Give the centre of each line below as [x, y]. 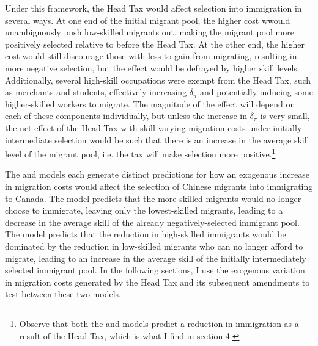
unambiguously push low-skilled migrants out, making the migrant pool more [150, 32]
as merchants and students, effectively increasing [96, 92]
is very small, [285, 116]
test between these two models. [63, 294]
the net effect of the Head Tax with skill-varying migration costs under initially [153, 127]
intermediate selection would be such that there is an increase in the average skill [157, 139]
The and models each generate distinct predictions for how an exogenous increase [157, 174]
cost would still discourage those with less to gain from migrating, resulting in [151, 56]
